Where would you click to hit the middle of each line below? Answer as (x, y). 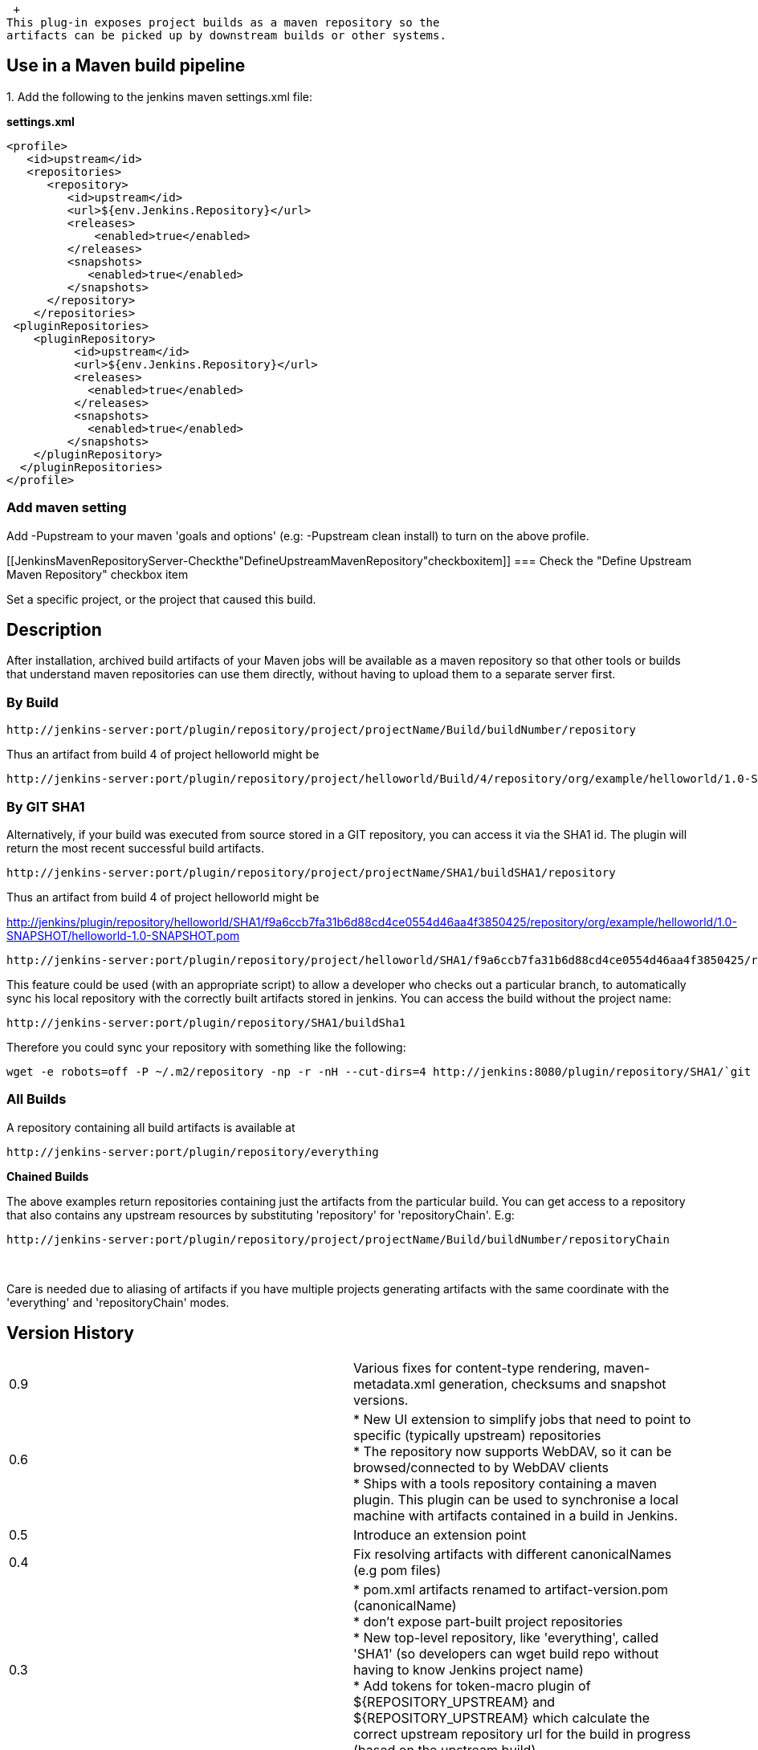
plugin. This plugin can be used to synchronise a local (516, 1499)
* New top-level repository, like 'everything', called (506, 1637)
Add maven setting (67, 508)
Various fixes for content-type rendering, (477, 1367)
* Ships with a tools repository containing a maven (505, 1483)
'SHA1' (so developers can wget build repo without (506, 1653)
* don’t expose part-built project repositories (488, 1621)
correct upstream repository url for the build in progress (522, 1734)
